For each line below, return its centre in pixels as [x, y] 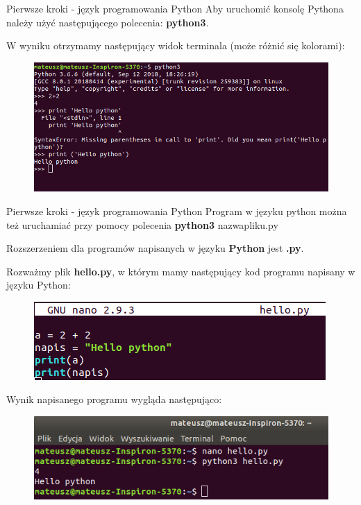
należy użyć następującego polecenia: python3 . [108, 22]
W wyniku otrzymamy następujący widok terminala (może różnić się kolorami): [176, 45]
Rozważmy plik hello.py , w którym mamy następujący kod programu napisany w [181, 271]
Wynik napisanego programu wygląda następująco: [114, 399]
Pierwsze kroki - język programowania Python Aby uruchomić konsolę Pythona [175, 8]
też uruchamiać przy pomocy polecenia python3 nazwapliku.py [142, 224]
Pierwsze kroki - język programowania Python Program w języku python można [177, 211]
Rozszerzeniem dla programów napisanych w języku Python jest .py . [155, 248]
